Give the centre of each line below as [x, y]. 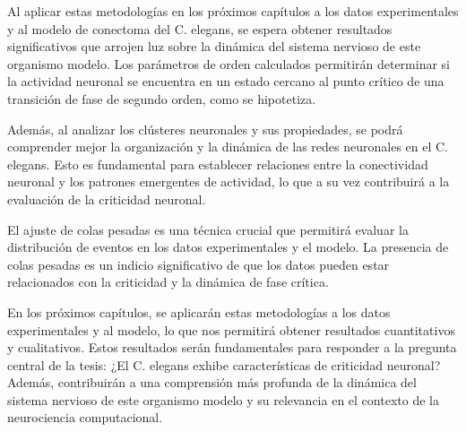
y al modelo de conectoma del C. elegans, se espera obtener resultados [200, 28]
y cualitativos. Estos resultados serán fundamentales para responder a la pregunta [232, 347]
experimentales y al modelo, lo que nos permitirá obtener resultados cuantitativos [231, 329]
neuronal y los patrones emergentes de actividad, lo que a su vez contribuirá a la [229, 181]
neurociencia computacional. [85, 417]
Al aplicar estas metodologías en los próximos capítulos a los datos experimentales [233, 11]
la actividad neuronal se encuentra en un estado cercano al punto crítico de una [226, 81]
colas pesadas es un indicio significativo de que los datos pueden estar [198, 264]
